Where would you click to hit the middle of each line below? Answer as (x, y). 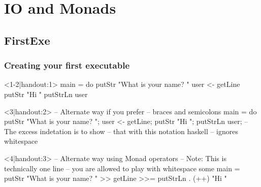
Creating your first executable (67, 65)
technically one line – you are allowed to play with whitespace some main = (122, 168)
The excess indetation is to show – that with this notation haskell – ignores (121, 131)
